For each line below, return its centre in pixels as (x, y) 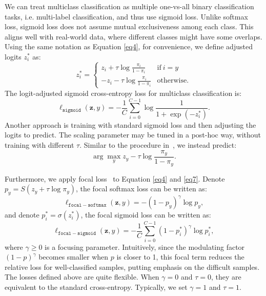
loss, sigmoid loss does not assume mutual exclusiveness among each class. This (129, 26)
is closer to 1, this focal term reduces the (180, 257)
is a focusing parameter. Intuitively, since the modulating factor (145, 246)
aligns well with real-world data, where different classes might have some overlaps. (134, 36)
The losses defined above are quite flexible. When (82, 277)
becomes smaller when (74, 257)
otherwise (172, 81)
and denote (22, 215)
